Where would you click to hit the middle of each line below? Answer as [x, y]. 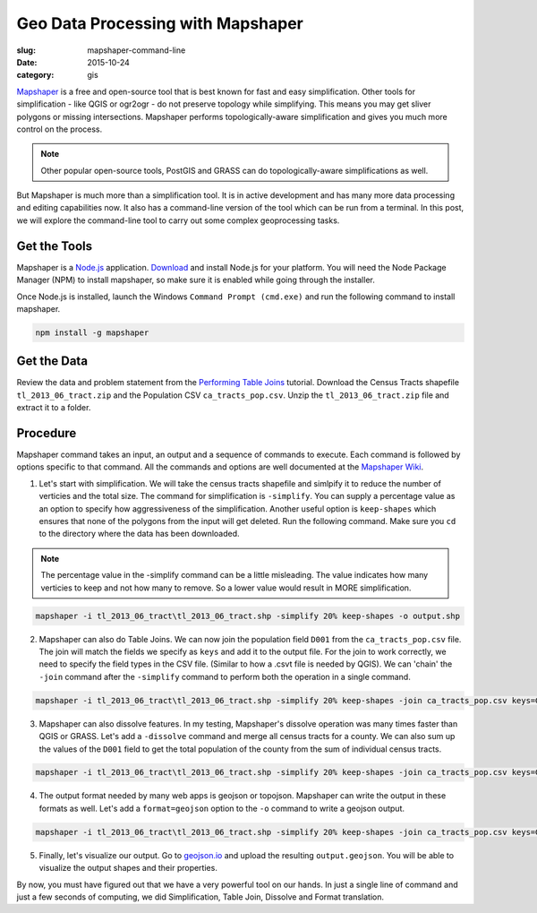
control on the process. [60, 129]
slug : [26, 50]
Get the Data [52, 362]
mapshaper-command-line [136, 50]
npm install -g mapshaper [92, 332]
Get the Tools [55, 246]
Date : [27, 62]
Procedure [47, 433]
